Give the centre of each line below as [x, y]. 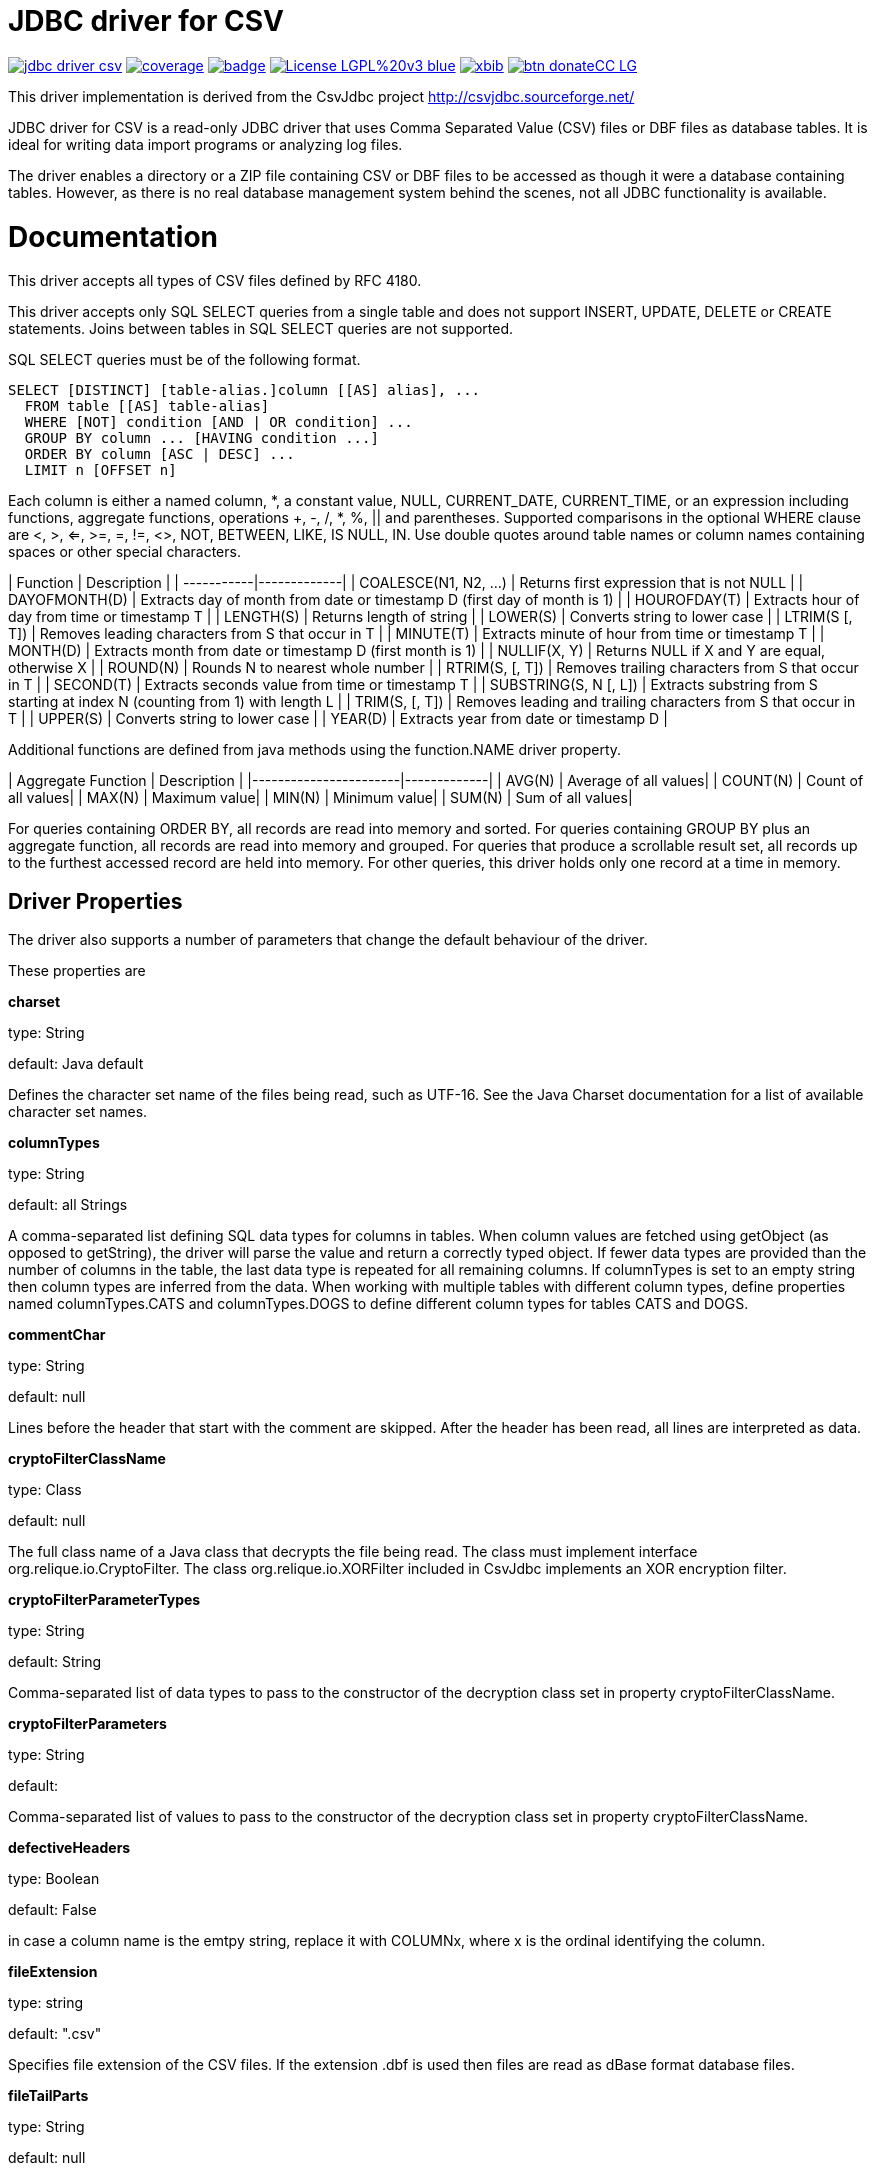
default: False [52, 1910]
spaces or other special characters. [124, 552]
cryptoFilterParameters [87, 1724]
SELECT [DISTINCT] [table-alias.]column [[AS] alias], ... [244, 390]
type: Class [45, 1490]
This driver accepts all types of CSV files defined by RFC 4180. [215, 281]
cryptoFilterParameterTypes [104, 1600]
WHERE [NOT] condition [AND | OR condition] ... [218, 422]
